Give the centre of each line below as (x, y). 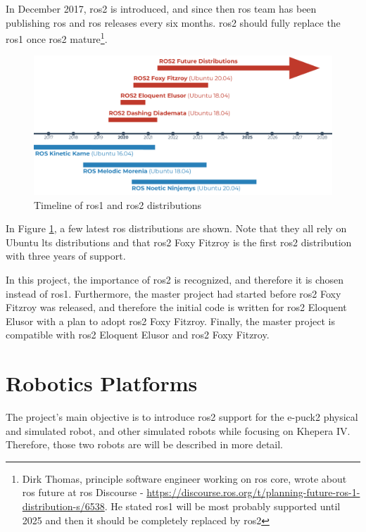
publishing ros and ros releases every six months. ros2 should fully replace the (173, 22)
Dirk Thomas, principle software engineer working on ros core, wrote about (184, 478)
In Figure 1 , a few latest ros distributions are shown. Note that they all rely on (176, 228)
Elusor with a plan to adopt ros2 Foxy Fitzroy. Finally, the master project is (171, 321)
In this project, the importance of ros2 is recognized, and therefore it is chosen (175, 279)
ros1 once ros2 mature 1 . (57, 38)
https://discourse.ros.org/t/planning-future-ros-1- (253, 492)
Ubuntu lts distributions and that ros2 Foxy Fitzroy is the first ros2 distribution (179, 242)
